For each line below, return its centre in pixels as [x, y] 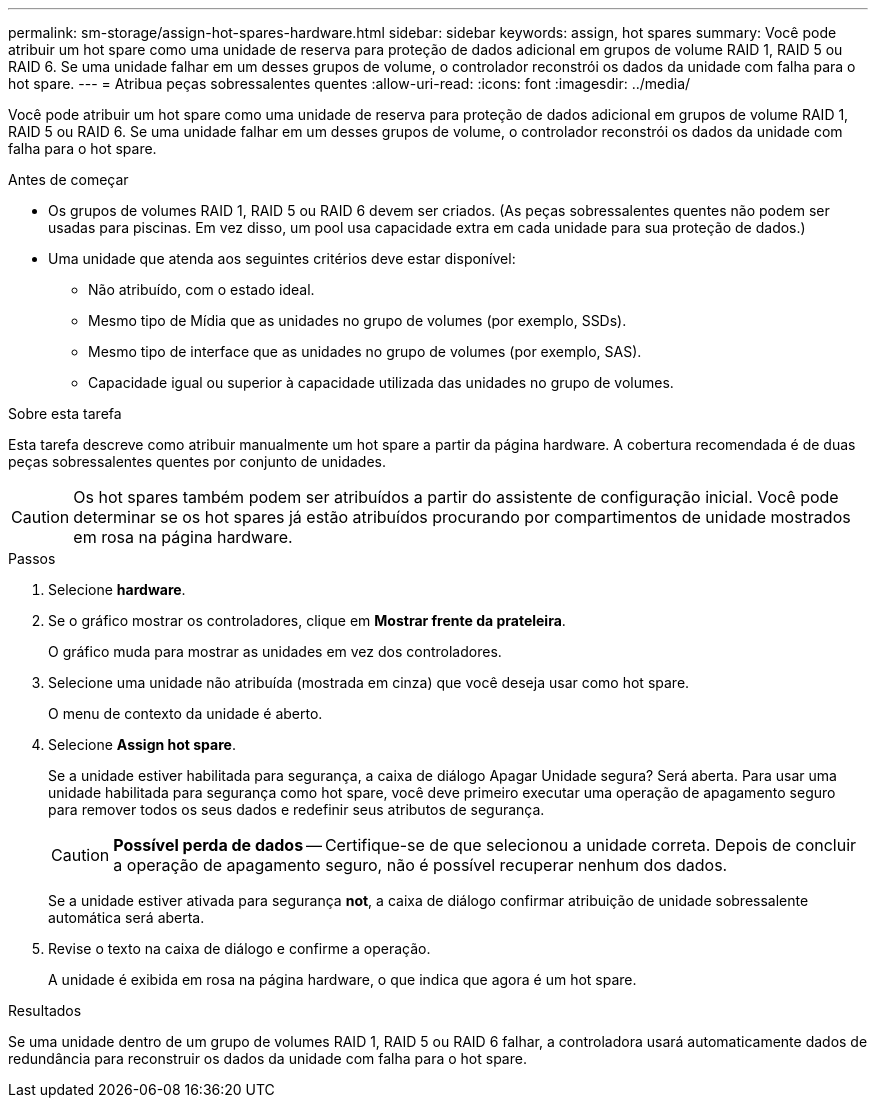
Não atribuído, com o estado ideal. [201, 289]
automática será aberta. [126, 917]
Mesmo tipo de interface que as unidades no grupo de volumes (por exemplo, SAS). [365, 351]
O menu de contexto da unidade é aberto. [185, 713]
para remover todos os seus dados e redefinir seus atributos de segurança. [296, 809]
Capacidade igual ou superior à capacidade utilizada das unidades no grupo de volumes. [381, 382]
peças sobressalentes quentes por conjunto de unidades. [197, 461]
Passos [32, 558]
